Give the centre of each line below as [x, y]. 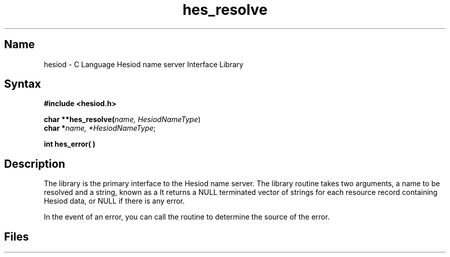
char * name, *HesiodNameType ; [100, 128]
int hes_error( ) [70, 144]
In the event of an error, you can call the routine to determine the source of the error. [187, 217]
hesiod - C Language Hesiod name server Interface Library [144, 64]
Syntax [23, 84]
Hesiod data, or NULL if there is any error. [114, 201]
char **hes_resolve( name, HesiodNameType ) [122, 120]
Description [35, 164]
